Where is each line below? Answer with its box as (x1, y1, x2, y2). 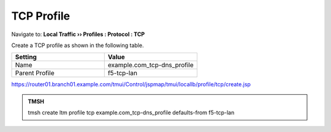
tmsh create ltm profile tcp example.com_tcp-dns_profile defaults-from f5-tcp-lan (28, 109, 235, 116)
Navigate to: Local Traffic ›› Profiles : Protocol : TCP (11, 31, 145, 38)
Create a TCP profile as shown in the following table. (11, 42, 144, 49)
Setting (15, 53, 37, 61)
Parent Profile (15, 69, 55, 78)
